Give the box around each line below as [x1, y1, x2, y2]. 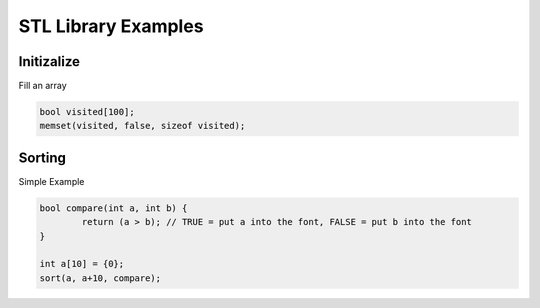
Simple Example [18, 175, 85, 187]
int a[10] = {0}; [39, 258, 125, 270]
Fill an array [18, 80, 67, 92]
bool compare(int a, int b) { [39, 202, 188, 214]
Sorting [18, 149, 67, 166]
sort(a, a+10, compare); [39, 272, 162, 284]
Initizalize [18, 53, 80, 70]
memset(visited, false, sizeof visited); [39, 120, 246, 132]
